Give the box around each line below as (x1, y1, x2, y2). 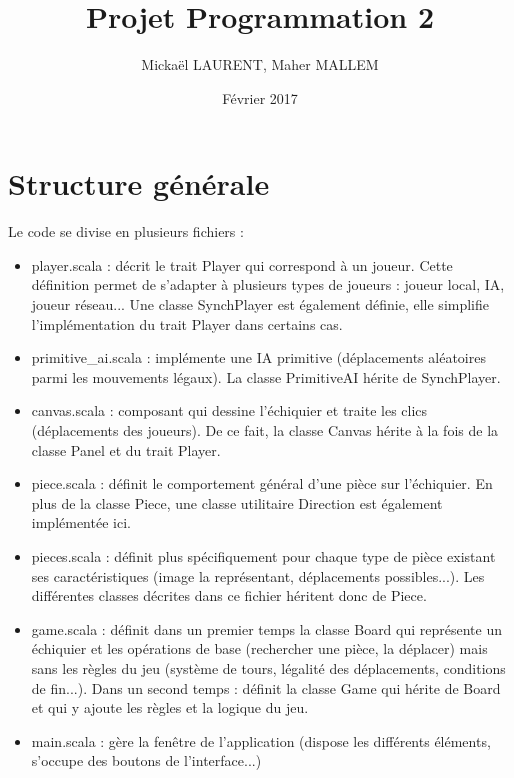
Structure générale (8, 163, 270, 204)
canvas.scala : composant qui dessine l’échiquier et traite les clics (31, 400, 428, 421)
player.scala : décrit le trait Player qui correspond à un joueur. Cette (31, 254, 453, 275)
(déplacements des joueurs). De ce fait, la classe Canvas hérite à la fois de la (31, 420, 499, 440)
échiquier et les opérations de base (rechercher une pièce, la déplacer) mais (31, 638, 488, 659)
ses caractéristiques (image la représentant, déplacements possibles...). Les (31, 565, 485, 586)
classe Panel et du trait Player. (31, 439, 221, 460)
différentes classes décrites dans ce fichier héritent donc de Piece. (31, 585, 427, 606)
